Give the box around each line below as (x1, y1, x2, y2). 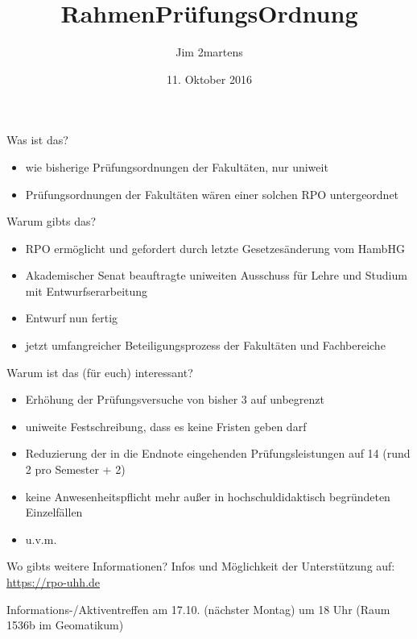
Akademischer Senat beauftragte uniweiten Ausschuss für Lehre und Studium (25, 267, 407, 284)
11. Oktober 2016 (167, 70, 252, 87)
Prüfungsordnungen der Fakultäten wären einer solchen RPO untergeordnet (25, 185, 399, 202)
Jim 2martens (175, 44, 243, 60)
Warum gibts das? (6, 213, 97, 230)
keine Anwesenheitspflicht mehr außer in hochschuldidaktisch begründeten (25, 488, 390, 504)
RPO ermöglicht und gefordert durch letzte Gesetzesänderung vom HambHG (25, 239, 405, 256)
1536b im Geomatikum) (6, 616, 124, 633)
